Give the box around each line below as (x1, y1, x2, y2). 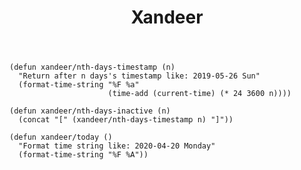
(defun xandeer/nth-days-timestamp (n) (9, 62, 176, 73)
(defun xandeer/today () (9, 132, 113, 143)
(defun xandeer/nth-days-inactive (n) (9, 106, 171, 116)
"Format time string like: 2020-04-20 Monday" (18, 141, 216, 151)
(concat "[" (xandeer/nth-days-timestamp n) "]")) (18, 115, 234, 125)
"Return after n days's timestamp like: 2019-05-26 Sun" (18, 71, 261, 81)
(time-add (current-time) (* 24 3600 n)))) (107, 89, 292, 99)
